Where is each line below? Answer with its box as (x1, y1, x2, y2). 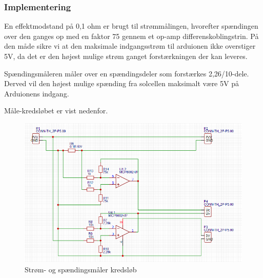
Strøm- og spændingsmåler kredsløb (25, 264, 137, 275)
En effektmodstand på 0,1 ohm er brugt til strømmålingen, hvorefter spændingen (4, 21, 258, 31)
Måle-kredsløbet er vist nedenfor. (4, 105, 108, 116)
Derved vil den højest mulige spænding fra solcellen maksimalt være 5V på (4, 78, 239, 89)
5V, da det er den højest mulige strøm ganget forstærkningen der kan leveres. (4, 51, 248, 61)
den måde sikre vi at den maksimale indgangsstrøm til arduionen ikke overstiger (4, 41, 256, 51)
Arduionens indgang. (4, 88, 69, 98)
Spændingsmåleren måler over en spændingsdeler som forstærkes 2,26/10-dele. (4, 68, 249, 78)
